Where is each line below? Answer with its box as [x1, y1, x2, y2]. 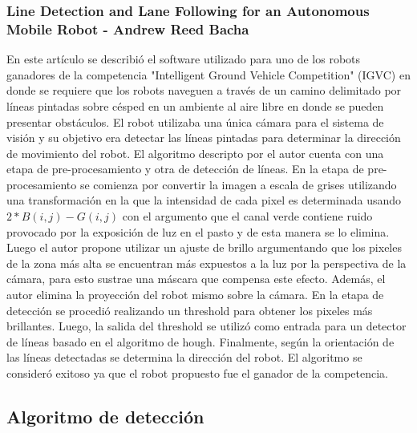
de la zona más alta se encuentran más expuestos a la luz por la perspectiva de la [6, 254, 407, 271]
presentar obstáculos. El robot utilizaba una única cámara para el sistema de [6, 113, 384, 130]
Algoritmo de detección [6, 404, 204, 428]
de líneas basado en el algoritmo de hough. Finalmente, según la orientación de [6, 333, 395, 350]
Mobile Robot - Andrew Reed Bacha [6, 18, 249, 38]
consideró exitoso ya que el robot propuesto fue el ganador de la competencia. [6, 365, 388, 382]
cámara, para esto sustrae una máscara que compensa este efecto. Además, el [6, 270, 386, 287]
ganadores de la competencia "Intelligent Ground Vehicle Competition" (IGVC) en [6, 66, 411, 83]
